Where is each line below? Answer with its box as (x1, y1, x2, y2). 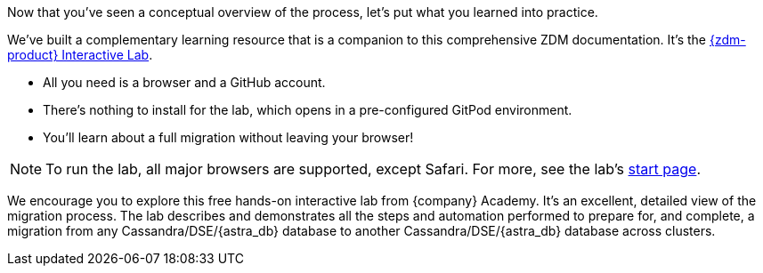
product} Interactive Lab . (7, 47, 153, 62)
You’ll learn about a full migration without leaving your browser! (43, 130, 414, 145)
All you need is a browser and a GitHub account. (43, 75, 326, 90)
